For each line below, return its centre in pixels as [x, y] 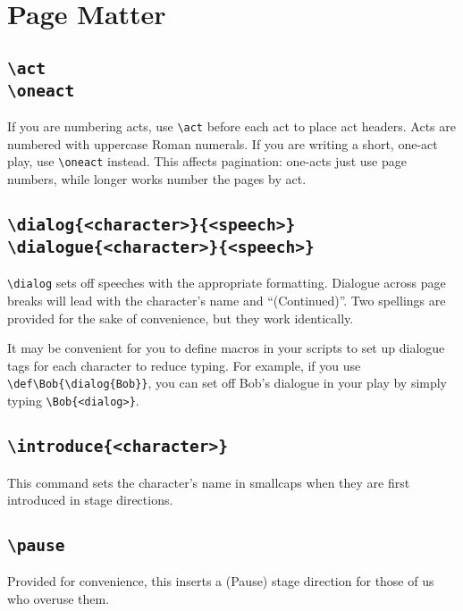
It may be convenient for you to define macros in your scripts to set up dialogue [226, 348]
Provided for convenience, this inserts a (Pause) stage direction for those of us [221, 581]
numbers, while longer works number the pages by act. [157, 179]
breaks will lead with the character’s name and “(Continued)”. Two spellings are [227, 301]
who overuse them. [59, 599]
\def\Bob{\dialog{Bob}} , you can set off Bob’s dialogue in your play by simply [227, 383]
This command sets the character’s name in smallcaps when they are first [209, 482]
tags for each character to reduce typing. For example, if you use [184, 365]
